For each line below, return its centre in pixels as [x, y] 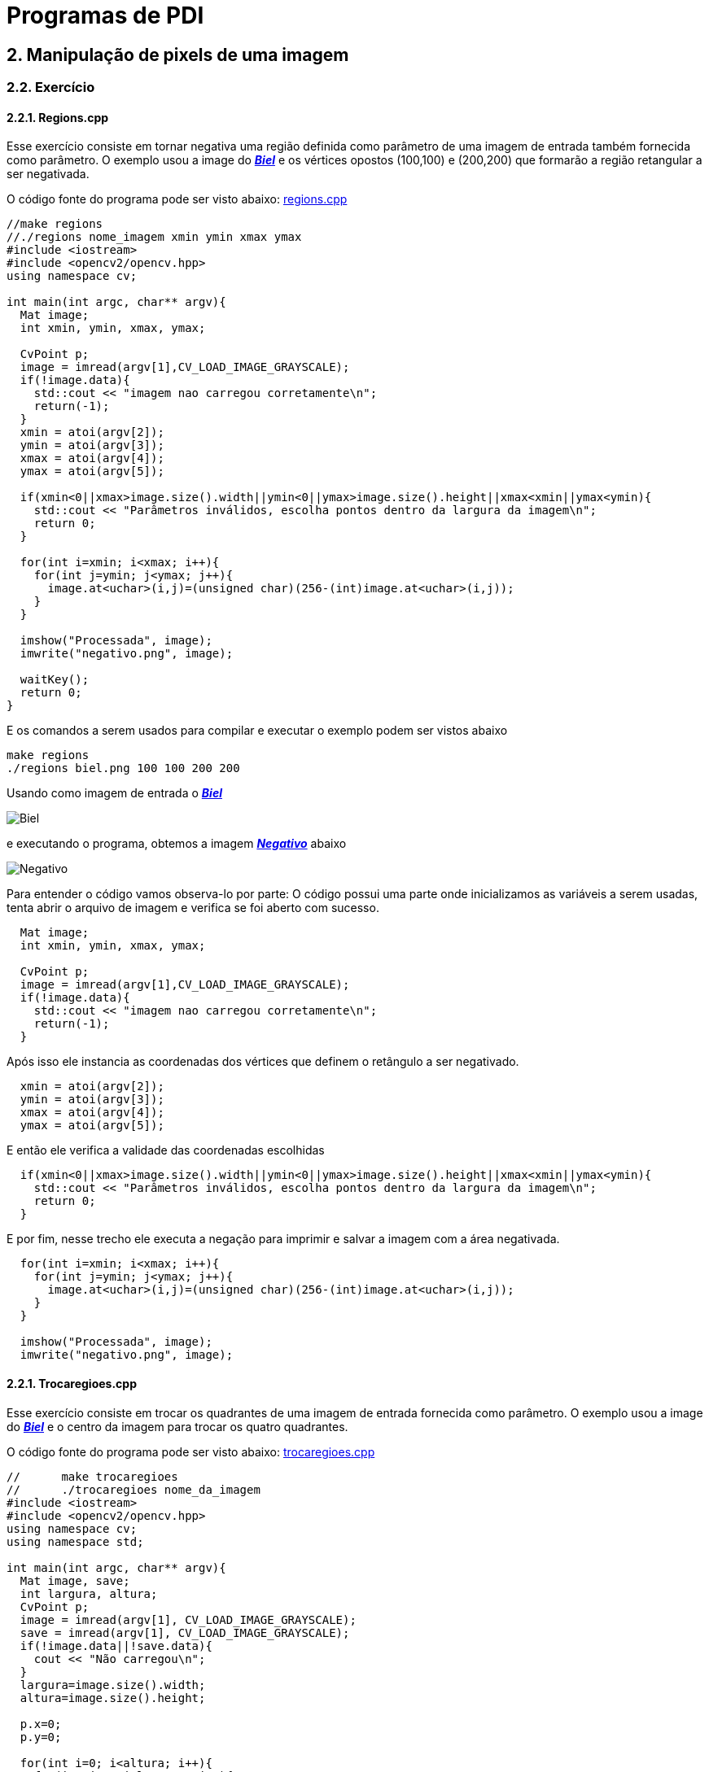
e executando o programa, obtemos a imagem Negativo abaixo [177, 844]
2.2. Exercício [51, 87]
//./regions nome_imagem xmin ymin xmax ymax [154, 237]
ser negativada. [48, 174]
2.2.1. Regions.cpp [58, 117]
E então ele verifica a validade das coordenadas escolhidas [166, 1150]
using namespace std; [75, 1541]
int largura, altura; [89, 1593]
